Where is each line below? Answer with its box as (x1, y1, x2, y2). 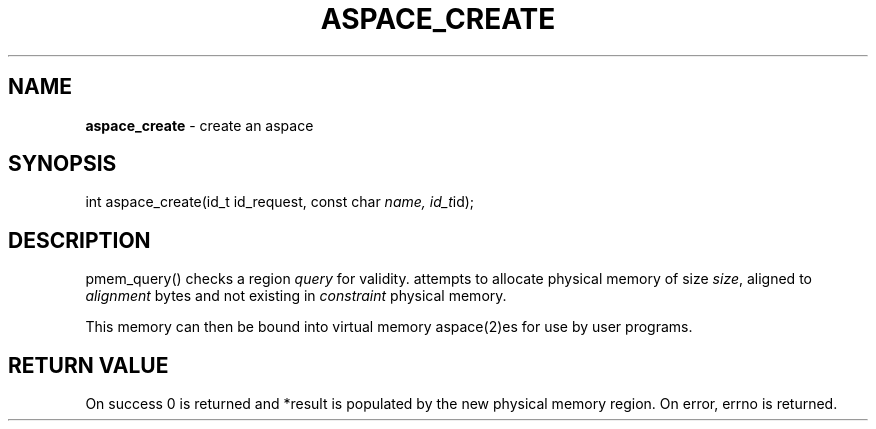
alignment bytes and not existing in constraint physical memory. (85, 287, 507, 305)
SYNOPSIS (8, 151, 117, 177)
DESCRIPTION (8, 227, 151, 253)
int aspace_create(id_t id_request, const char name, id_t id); (85, 193, 475, 211)
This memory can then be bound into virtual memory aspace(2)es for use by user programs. (85, 318, 693, 336)
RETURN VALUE (8, 352, 169, 378)
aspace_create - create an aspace (85, 116, 314, 134)
